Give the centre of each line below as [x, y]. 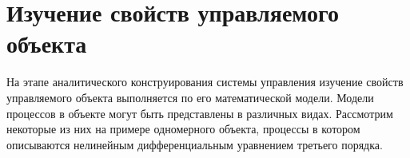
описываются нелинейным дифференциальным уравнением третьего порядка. [195, 144]
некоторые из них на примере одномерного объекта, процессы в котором [183, 129]
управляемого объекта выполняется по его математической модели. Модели [190, 97]
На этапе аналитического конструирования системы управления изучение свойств [205, 82]
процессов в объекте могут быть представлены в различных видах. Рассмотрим [200, 113]
